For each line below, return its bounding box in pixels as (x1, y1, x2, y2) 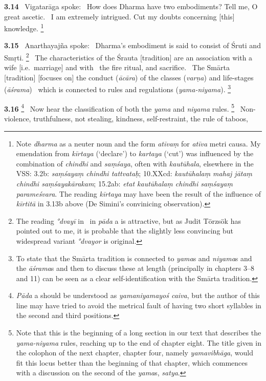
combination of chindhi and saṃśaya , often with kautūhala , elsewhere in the (16, 158, 254, 168)
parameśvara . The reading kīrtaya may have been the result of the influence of (16, 188, 261, 199)
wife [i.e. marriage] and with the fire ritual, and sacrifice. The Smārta (4, 62, 230, 73)
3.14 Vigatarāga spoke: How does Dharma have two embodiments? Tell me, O (4, 1, 258, 11)
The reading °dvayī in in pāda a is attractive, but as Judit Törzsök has (16, 215, 241, 226)
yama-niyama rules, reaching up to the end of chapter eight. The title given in (16, 337, 261, 348)
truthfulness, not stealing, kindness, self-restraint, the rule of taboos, (33, 113, 248, 123)
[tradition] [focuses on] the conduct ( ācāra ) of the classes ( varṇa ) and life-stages (4, 72, 254, 82)
